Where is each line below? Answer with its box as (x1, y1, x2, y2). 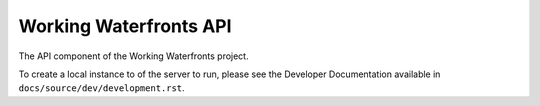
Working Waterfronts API (18, 15, 232, 37)
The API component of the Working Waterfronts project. (18, 50, 249, 62)
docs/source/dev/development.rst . (18, 82, 185, 94)
